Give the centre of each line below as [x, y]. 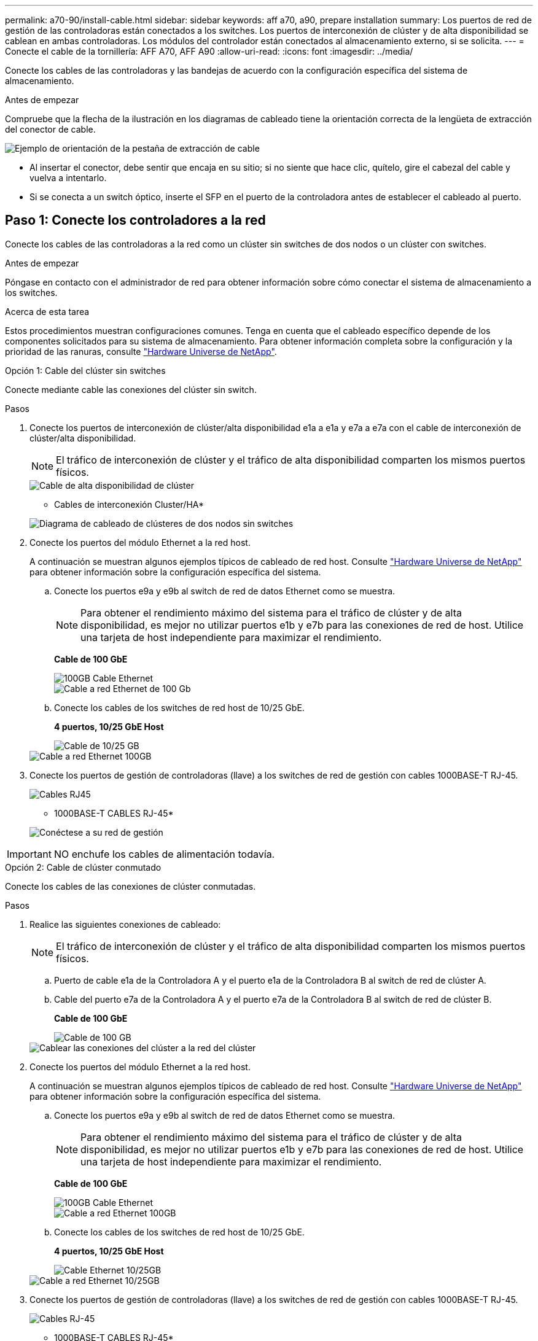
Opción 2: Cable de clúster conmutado [83, 867]
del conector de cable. [50, 129]
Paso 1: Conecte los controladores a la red [135, 220]
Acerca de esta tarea [47, 311]
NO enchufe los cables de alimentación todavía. [164, 854]
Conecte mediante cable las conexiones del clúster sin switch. [131, 389]
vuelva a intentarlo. [68, 178]
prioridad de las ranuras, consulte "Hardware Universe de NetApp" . [141, 351]
